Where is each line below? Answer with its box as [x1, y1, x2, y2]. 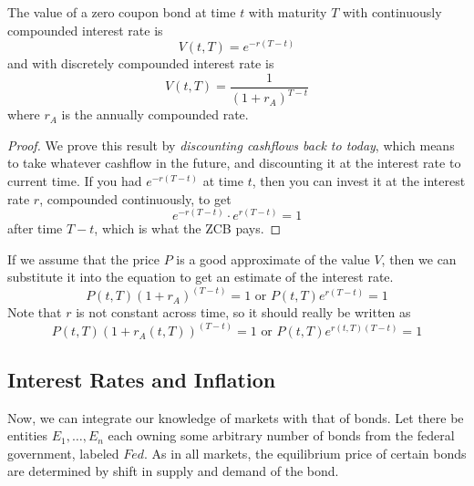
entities [7, 426, 48, 445]
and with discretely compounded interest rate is [7, 54, 274, 73]
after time [7, 219, 63, 238]
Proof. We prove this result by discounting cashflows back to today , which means [7, 135, 455, 154]
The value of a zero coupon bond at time [7, 3, 236, 21]
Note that [7, 303, 62, 322]
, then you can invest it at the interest [252, 171, 466, 190]
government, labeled [7, 443, 119, 462]
